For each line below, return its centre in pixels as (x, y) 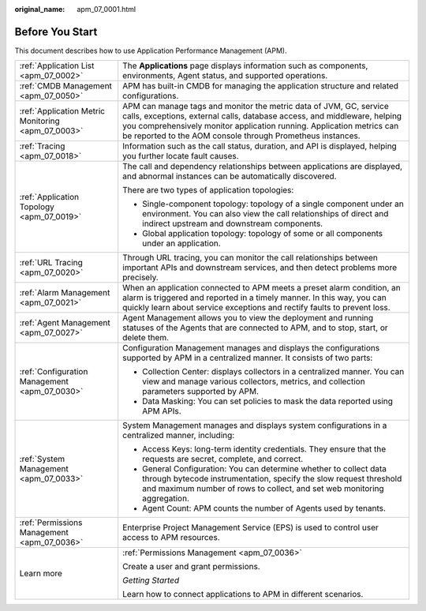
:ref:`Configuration (54, 372)
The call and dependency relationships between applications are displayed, (262, 167)
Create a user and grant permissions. (191, 567)
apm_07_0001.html (106, 9)
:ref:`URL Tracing (51, 263)
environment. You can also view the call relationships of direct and (265, 214)
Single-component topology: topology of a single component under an (273, 204)
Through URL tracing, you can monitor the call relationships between (250, 258)
